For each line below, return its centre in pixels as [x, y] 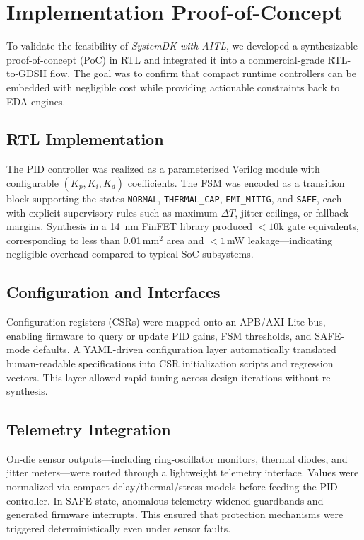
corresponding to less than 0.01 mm [83, 240]
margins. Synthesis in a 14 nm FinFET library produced [129, 226]
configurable [33, 182]
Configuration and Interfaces [113, 292]
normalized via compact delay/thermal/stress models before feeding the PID [172, 487]
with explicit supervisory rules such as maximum [112, 212]
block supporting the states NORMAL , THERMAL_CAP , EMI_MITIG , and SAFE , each [174, 198]
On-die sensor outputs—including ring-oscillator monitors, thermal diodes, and [177, 458]
